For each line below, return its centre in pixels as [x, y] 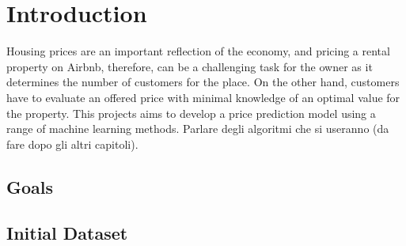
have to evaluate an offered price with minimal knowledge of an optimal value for [203, 97]
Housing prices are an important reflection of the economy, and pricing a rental [198, 51]
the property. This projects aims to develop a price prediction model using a [191, 113]
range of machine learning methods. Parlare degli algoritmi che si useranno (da [198, 129]
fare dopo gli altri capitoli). [72, 144]
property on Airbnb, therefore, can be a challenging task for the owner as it [190, 66]
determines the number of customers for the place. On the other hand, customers [203, 82]
